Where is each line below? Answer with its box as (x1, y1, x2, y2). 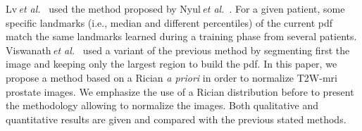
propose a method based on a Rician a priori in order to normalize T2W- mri (6, 70, 337, 85)
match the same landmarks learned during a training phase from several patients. (6, 29, 357, 44)
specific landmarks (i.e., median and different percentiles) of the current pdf (6, 15, 333, 30)
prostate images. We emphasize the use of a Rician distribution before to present (6, 84, 354, 99)
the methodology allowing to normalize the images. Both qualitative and (6, 98, 319, 113)
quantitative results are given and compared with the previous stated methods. (6, 111, 347, 126)
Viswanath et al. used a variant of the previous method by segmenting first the (6, 42, 350, 57)
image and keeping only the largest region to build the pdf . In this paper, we (6, 56, 337, 71)
